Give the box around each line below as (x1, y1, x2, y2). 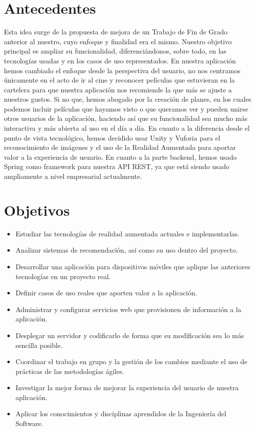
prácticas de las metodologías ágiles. (15, 366, 124, 376)
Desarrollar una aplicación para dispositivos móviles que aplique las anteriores (15, 261, 251, 271)
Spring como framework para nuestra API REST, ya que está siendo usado (4, 161, 229, 172)
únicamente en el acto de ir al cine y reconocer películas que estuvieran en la (4, 75, 235, 85)
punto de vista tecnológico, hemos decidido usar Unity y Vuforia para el (4, 132, 221, 143)
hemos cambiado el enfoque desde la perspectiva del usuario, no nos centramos (4, 65, 241, 75)
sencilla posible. (15, 340, 63, 350)
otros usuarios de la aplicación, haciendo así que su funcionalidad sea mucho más (4, 113, 248, 123)
